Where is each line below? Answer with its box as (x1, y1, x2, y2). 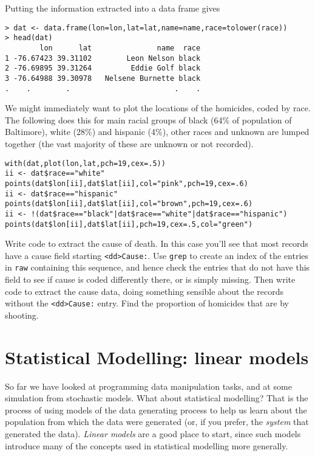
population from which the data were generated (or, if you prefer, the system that (5, 415, 309, 428)
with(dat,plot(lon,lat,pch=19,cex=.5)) (5, 159, 166, 168)
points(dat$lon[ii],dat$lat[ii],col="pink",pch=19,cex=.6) (5, 179, 248, 188)
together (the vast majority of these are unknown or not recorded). (5, 137, 254, 150)
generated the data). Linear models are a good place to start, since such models (5, 427, 301, 440)
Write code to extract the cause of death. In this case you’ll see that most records (5, 237, 308, 250)
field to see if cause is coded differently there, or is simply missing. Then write (5, 273, 296, 286)
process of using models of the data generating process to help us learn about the (5, 403, 307, 416)
